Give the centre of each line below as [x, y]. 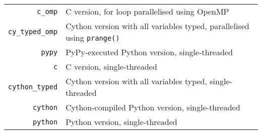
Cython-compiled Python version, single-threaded [153, 107]
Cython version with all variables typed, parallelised [157, 26]
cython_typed [33, 87]
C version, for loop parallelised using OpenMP [147, 11]
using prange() [93, 37]
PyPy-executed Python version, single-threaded [149, 52]
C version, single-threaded [111, 66]
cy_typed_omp [33, 32]
